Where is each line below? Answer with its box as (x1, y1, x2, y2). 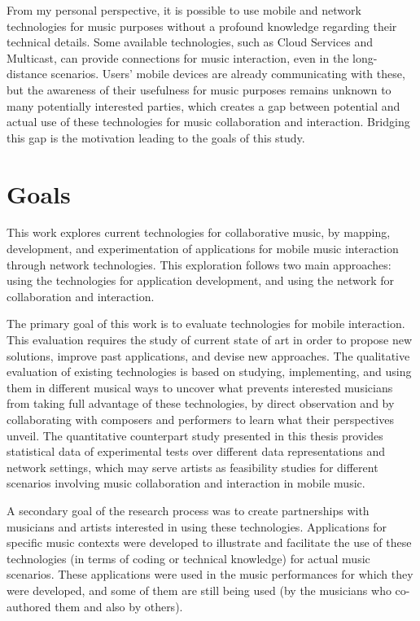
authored (7, 597, 51, 614)
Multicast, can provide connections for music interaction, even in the (7, 49, 349, 66)
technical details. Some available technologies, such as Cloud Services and (7, 33, 373, 50)
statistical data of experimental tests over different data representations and (7, 443, 385, 460)
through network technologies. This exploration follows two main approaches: (7, 256, 392, 273)
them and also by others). (55, 597, 183, 614)
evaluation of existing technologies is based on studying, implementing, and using (7, 363, 412, 380)
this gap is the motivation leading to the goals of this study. (7, 129, 305, 146)
